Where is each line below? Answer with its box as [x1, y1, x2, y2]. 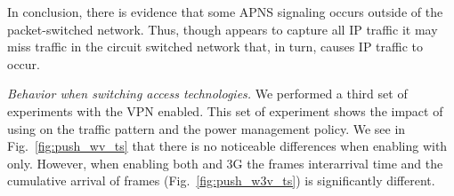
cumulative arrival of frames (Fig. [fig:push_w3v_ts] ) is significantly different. [7, 171, 435, 190]
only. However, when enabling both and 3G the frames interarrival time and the [7, 153, 443, 172]
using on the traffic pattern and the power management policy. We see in [7, 119, 406, 137]
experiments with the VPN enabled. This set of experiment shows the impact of [7, 101, 443, 120]
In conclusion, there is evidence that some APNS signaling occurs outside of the [7, 3, 443, 20]
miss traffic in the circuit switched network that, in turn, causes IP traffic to [7, 37, 424, 56]
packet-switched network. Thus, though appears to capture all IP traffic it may [7, 20, 438, 38]
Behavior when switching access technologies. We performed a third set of [7, 84, 408, 103]
